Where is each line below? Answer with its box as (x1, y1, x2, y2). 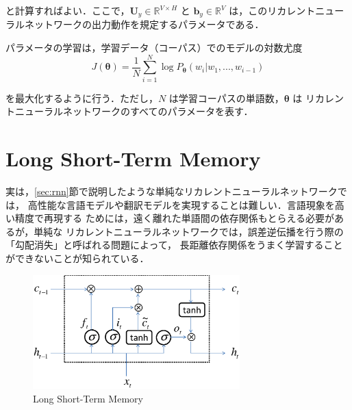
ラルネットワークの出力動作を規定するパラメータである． (5, 17, 264, 31)
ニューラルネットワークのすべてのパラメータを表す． (14, 104, 253, 118)
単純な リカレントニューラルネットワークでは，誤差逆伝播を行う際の (34, 224, 344, 238)
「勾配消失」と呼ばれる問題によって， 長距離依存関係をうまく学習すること (5, 238, 343, 252)
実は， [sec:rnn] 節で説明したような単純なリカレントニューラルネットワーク (5, 184, 338, 198)
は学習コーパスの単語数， (168, 90, 284, 105)
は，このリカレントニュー (229, 3, 344, 17)
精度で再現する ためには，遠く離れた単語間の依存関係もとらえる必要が (14, 211, 334, 225)
